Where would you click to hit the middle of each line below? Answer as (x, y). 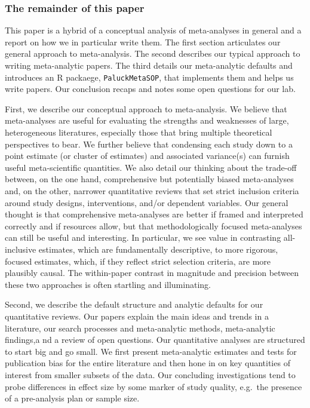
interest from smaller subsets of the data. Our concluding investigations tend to (150, 374)
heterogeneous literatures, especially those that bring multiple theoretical (139, 132)
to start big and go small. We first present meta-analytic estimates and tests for (151, 351)
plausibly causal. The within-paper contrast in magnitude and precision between (152, 273)
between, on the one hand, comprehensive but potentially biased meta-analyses (149, 179)
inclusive (21, 249)
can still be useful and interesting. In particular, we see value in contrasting (143, 237)
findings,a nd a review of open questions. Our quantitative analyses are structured (155, 340)
